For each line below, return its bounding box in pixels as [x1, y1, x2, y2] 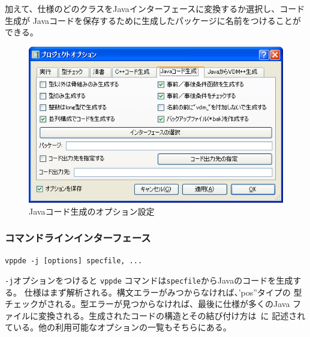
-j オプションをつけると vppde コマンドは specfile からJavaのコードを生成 [5, 274, 293, 287]
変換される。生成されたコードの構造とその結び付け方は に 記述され [38, 309, 306, 321]
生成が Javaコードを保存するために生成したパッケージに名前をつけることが [5, 14, 301, 26]
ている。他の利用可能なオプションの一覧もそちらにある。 [5, 321, 231, 333]
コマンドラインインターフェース [5, 230, 151, 245]
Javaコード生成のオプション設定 [29, 204, 155, 217]
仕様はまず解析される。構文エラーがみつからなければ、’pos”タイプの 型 [24, 285, 302, 298]
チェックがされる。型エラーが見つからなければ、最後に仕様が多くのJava [5, 297, 290, 310]
